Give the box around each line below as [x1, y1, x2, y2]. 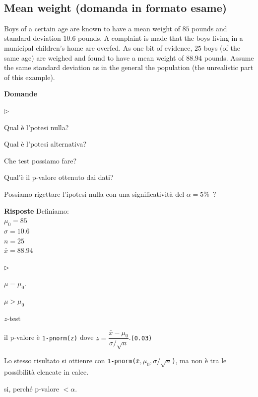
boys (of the [203, 42, 240, 53]
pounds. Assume [204, 52, 254, 63]
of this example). [4, 72, 55, 82]
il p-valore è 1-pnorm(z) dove [4, 332, 94, 342]
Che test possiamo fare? [4, 155, 77, 165]
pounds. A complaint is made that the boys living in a [78, 33, 243, 43]
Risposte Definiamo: [4, 205, 69, 216]
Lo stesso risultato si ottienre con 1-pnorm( [4, 355, 136, 366]
